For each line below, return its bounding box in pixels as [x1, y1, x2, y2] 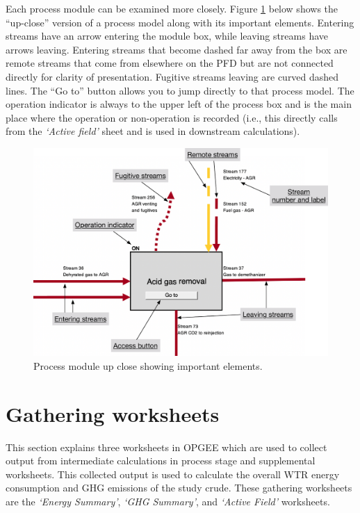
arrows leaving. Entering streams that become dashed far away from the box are [6, 42, 347, 56]
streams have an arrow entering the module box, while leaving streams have [6, 28, 329, 43]
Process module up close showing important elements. [33, 358, 263, 373]
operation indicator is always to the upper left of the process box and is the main [6, 97, 352, 111]
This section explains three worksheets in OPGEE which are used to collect [6, 439, 327, 454]
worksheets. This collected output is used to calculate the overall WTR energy [6, 466, 340, 481]
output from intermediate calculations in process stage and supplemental [6, 453, 316, 468]
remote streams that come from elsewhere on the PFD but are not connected [6, 56, 334, 70]
